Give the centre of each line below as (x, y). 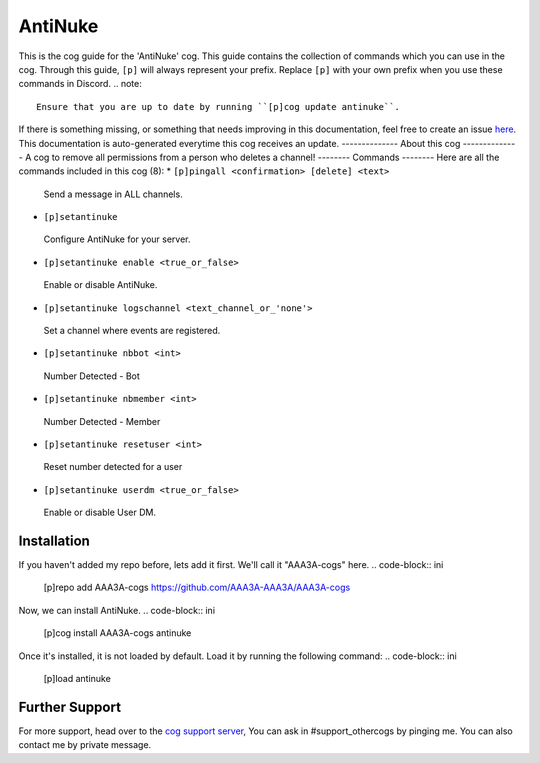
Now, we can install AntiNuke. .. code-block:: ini (116, 610)
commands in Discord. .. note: (80, 84)
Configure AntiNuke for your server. (117, 239)
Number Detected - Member (102, 421)
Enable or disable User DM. (100, 512)
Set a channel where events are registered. (132, 331)
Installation (54, 540)
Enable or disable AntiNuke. (100, 285)
